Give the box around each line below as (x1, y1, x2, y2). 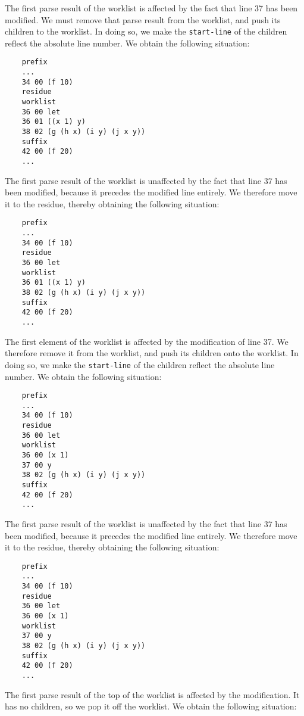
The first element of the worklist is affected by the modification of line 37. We (5, 335, 289, 347)
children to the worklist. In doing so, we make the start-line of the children (5, 25, 287, 38)
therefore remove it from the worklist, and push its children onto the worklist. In (5, 347, 299, 359)
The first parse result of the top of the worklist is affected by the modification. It (5, 688, 300, 701)
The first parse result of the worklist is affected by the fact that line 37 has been (5, 2, 298, 14)
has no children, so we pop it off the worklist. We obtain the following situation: (5, 700, 297, 712)
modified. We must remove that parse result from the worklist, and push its (5, 13, 281, 26)
